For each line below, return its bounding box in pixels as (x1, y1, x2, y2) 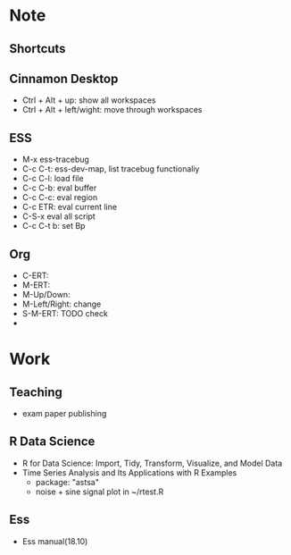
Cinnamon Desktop (9, 71, 119, 86)
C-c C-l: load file (21, 173, 84, 184)
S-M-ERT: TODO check (21, 308, 109, 319)
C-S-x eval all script (21, 211, 96, 222)
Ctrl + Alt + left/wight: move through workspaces (21, 105, 203, 115)
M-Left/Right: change (21, 299, 102, 309)
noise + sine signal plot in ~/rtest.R (35, 486, 164, 497)
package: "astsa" (35, 476, 100, 487)
